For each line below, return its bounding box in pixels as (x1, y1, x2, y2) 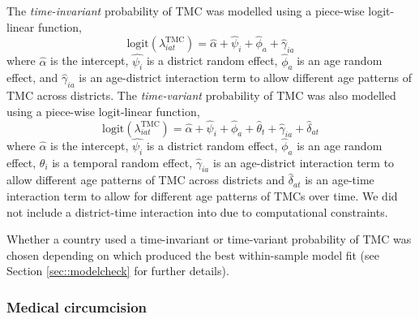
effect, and (6, 69, 58, 86)
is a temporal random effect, (52, 153, 193, 170)
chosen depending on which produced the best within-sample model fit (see (6, 246, 380, 263)
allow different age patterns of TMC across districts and (6, 171, 285, 188)
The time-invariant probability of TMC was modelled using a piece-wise (6, 2, 365, 19)
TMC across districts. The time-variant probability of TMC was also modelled (6, 87, 396, 104)
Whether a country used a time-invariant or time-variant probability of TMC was (6, 231, 412, 248)
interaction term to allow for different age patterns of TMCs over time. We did (6, 188, 398, 205)
